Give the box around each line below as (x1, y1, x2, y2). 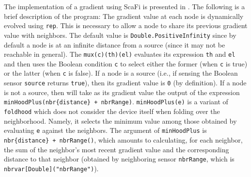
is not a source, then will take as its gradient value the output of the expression (4, 87, 240, 97)
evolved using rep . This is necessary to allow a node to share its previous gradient (4, 20, 248, 31)
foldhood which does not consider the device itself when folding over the (4, 106, 220, 116)
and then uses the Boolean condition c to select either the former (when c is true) (4, 58, 248, 68)
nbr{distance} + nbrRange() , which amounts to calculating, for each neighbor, (4, 134, 243, 145)
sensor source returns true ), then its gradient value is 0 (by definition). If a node (4, 78, 247, 88)
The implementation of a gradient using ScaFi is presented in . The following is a (4, 1, 245, 11)
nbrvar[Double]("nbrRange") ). (4, 163, 99, 173)
